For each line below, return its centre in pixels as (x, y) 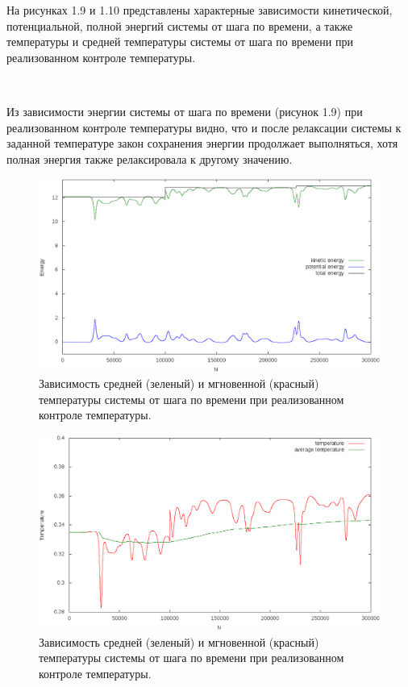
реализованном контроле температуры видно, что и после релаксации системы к (204, 127)
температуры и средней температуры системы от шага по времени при (180, 42)
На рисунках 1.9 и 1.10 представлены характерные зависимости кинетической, (200, 10)
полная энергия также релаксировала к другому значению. (150, 158)
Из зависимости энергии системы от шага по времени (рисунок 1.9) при (185, 111)
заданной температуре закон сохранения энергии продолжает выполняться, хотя (202, 143)
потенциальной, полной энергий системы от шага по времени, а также (180, 25)
